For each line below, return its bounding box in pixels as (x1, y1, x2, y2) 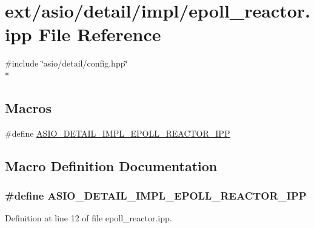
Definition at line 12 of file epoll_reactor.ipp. (5, 212, 172, 224)
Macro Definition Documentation (5, 156, 218, 175)
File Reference (38, 22, 161, 47)
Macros (5, 98, 52, 117)
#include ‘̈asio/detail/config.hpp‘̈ (5, 57, 128, 70)
